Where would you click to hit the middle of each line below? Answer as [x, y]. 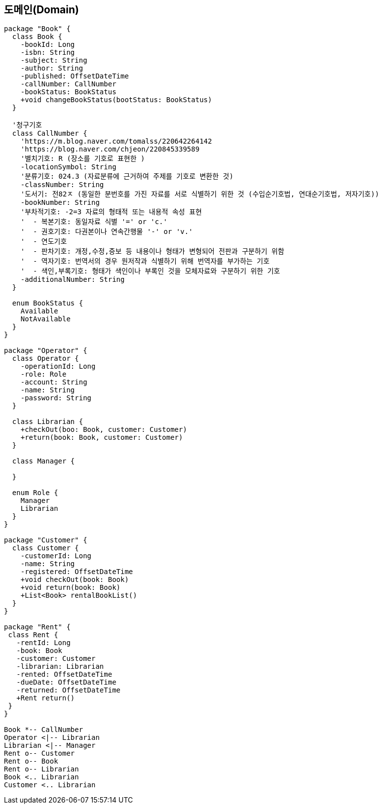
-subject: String [54, 60]
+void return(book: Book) [71, 588]
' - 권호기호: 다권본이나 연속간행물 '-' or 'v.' [107, 232]
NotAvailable [45, 319]
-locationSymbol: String [68, 167]
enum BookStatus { [48, 303]
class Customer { [45, 548]
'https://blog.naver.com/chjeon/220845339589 [110, 149]
